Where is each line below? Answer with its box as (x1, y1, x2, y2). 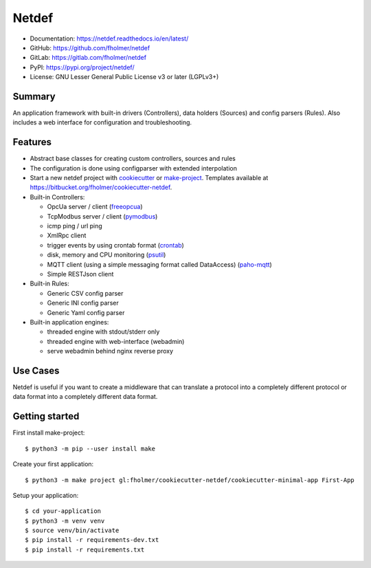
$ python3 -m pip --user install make (25, 444, 156, 452)
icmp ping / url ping (47, 222, 102, 230)
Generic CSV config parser (47, 289, 124, 297)
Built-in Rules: (30, 279, 70, 288)
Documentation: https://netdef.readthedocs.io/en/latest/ (30, 34, 189, 43)
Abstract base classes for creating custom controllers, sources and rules (30, 155, 236, 163)
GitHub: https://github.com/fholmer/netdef (30, 43, 150, 52)
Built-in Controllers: (30, 193, 85, 201)
